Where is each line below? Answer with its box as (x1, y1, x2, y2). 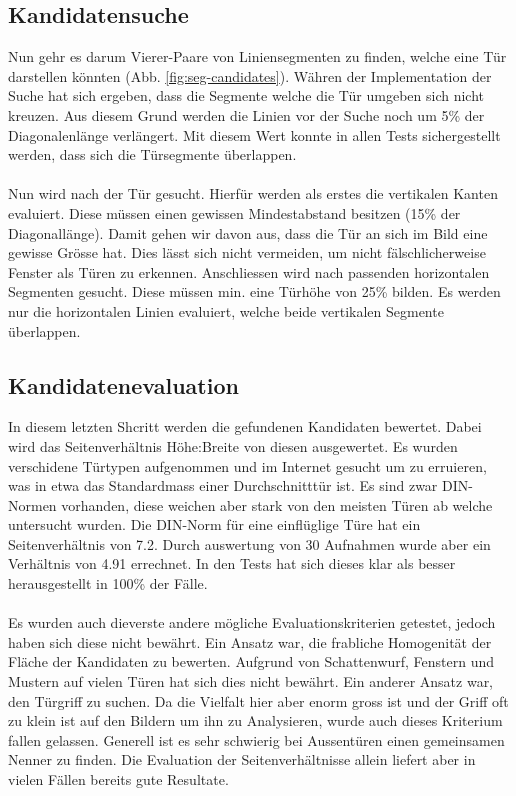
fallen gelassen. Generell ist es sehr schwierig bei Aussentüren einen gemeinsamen (8, 729, 505, 750)
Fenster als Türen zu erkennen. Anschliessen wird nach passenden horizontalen (8, 261, 490, 282)
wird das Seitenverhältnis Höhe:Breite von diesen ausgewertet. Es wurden (8, 435, 458, 456)
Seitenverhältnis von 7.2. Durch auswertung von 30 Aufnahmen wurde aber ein (8, 533, 491, 554)
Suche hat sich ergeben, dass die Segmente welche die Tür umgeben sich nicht (8, 85, 485, 106)
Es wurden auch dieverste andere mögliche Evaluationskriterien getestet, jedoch (8, 612, 496, 633)
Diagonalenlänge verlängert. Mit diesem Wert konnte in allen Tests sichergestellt (8, 124, 501, 145)
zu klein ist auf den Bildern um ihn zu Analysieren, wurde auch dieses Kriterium (8, 710, 503, 731)
